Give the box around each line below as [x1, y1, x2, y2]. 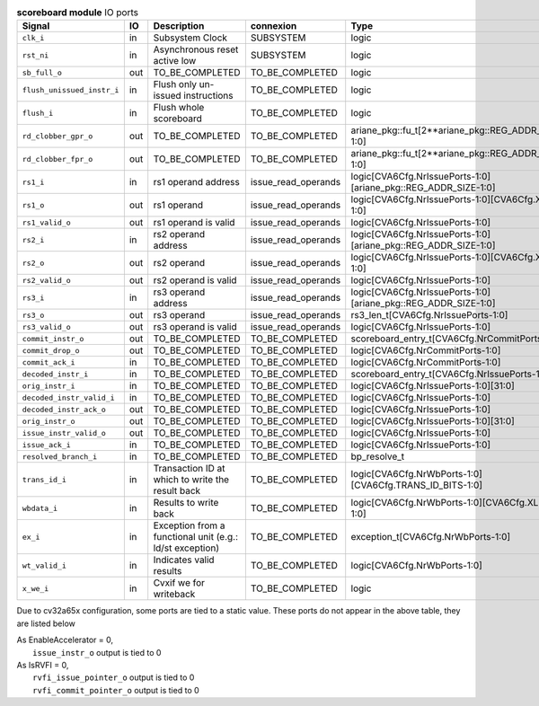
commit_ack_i [22, 357, 75, 367]
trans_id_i [22, 474, 67, 484]
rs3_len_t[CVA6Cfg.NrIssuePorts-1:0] [350, 309, 508, 322]
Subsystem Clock [153, 31, 228, 44]
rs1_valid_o [22, 217, 71, 227]
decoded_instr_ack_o [22, 404, 107, 414]
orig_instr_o [22, 416, 75, 426]
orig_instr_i [22, 381, 75, 391]
